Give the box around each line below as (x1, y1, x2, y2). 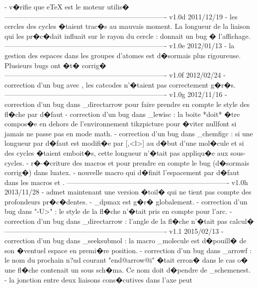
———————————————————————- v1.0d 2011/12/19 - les (4, 11, 238, 21)
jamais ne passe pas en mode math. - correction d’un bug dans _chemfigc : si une (4, 128, 253, 138)
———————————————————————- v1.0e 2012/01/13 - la (4, 40, 235, 51)
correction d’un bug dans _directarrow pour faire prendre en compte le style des (4, 98, 250, 109)
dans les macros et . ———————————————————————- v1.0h (4, 177, 248, 187)
